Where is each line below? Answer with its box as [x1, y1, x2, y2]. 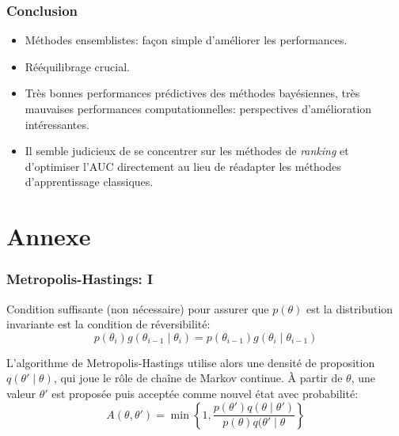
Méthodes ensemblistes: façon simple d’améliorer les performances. [25, 32, 348, 48]
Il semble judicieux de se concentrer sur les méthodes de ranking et [25, 142, 349, 159]
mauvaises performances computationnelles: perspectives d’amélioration [25, 100, 372, 116]
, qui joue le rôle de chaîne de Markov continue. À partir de [53, 370, 343, 386]
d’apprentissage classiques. [25, 173, 154, 190]
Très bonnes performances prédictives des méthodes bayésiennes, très [25, 85, 360, 101]
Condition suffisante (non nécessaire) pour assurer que [6, 300, 269, 317]
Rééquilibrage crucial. [25, 58, 130, 74]
